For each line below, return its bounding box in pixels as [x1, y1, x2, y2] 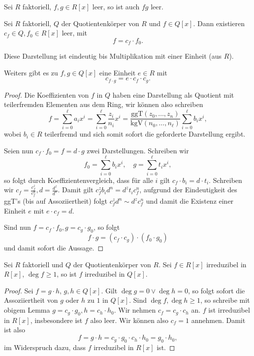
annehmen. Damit [191, 315, 246, 325]
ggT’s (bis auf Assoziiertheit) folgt [4, 196, 107, 206]
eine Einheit [99, 67, 136, 77]
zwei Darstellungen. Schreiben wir [87, 145, 189, 155]
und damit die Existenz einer [146, 196, 234, 206]
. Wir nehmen [114, 305, 156, 315]
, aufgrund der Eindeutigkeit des [139, 184, 237, 195]
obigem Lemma [4, 305, 50, 315]
